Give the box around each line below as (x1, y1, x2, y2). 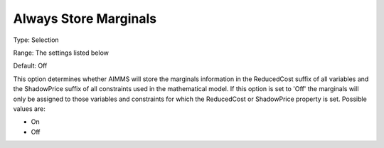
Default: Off (13, 61, 48, 70)
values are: (13, 104, 46, 113)
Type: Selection (13, 36, 60, 44)
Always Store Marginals (13, 11, 156, 26)
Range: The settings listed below (13, 48, 110, 57)
